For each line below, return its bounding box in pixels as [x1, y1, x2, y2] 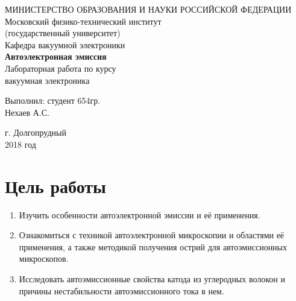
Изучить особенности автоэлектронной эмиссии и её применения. [19, 208, 260, 221]
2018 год [5, 138, 36, 150]
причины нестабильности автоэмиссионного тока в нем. [19, 284, 224, 297]
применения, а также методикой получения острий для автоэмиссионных [19, 240, 288, 253]
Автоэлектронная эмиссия [5, 50, 107, 63]
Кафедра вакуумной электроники [5, 38, 125, 51]
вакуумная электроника [5, 74, 90, 86]
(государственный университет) [5, 27, 121, 39]
